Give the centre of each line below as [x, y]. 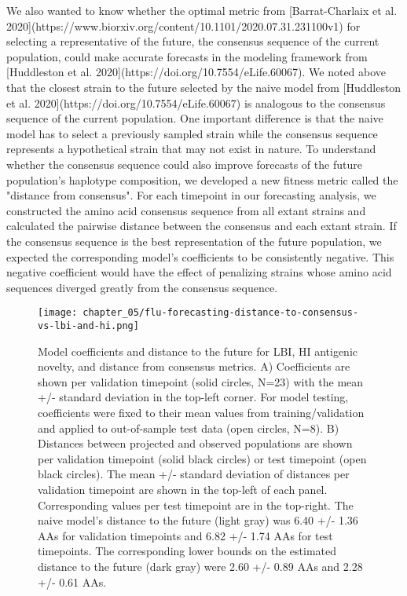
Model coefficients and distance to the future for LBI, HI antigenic [198, 351]
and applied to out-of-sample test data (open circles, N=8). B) [189, 428]
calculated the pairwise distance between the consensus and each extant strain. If [202, 226]
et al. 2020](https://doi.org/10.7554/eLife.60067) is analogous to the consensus [196, 102]
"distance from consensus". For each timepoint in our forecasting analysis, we [191, 195]
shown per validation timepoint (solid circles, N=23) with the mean [201, 381]
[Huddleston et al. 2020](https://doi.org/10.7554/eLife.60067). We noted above [196, 72]
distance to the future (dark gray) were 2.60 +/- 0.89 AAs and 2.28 [200, 566]
